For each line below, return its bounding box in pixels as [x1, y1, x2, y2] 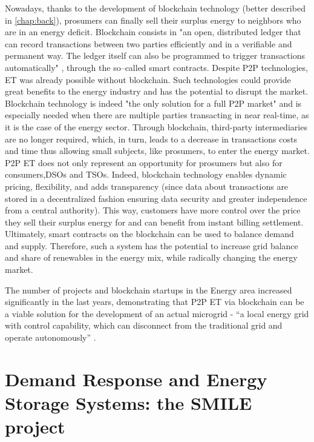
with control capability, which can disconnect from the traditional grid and [5, 319, 283, 332]
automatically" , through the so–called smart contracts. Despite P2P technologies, [5, 61, 308, 73]
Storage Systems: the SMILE [5, 390, 252, 415]
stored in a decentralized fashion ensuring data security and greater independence [5, 192, 307, 204]
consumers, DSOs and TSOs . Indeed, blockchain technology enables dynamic [5, 168, 287, 181]
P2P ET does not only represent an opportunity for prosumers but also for [5, 156, 283, 169]
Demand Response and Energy [5, 366, 267, 391]
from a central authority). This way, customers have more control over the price [5, 204, 301, 216]
